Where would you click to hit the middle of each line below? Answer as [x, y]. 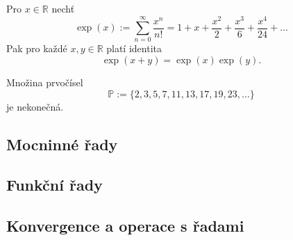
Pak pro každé [37, 48]
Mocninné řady [62, 144]
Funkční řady [55, 185]
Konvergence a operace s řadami [125, 226]
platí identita [134, 48]
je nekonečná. [35, 106]
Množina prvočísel [45, 82]
